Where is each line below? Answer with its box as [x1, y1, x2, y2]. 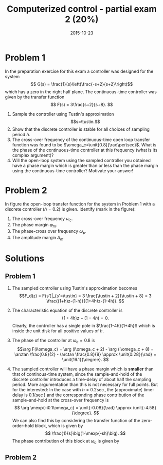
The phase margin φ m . [12, 222, 57, 229]
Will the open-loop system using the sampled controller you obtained [12, 157, 151, 163]
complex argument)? [12, 152, 54, 158]
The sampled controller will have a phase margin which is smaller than [12, 366, 154, 372]
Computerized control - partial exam [6, 3, 157, 15]
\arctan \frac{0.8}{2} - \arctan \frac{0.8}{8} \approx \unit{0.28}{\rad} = [14, 351, 157, 357]
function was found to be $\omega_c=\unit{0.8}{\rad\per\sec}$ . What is [12, 142, 157, 147]
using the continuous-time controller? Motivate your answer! [12, 167, 134, 174]
